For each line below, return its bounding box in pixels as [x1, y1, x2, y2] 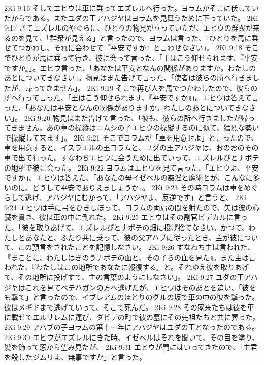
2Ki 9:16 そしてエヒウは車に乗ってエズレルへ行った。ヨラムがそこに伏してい [4, 3, 259, 13]
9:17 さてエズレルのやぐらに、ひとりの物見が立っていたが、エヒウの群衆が [4, 22, 253, 33]
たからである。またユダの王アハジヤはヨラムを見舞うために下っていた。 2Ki [4, 12, 258, 23]
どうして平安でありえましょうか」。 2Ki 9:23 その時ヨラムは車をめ [32, 182, 251, 192]
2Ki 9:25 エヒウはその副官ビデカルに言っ [112, 212, 248, 222]
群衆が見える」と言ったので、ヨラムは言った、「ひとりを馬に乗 [50, 32, 259, 43]
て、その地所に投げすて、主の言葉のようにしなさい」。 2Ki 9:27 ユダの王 [4, 272, 244, 283]
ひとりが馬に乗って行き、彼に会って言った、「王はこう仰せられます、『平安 [11, 52, 258, 63]
